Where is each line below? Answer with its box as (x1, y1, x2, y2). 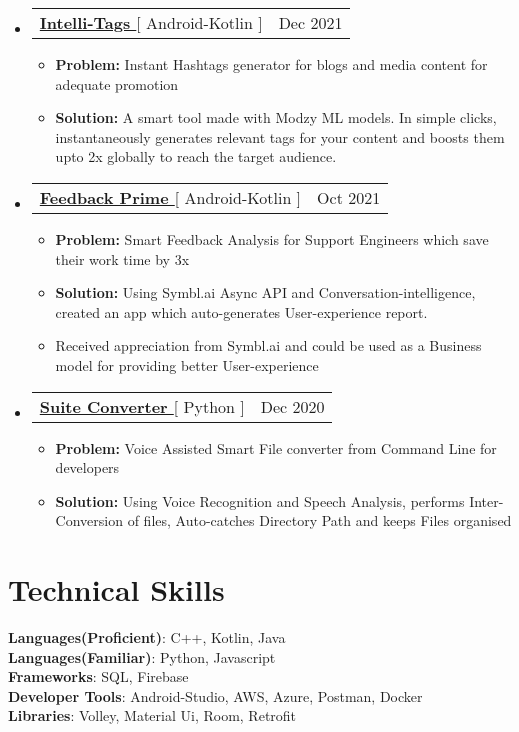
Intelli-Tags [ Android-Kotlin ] (39, 11, 263, 34)
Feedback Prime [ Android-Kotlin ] (39, 185, 302, 209)
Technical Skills (8, 569, 225, 610)
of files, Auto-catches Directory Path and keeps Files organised (127, 510, 512, 531)
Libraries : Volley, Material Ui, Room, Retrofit (8, 705, 297, 726)
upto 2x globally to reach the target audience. (55, 146, 337, 167)
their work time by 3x (55, 248, 190, 269)
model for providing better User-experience (55, 354, 319, 375)
